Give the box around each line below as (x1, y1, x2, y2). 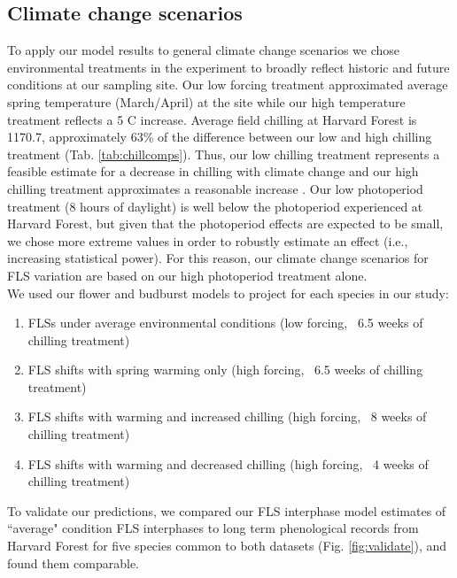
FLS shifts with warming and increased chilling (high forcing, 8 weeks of (27, 407, 427, 426)
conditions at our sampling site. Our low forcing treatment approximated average (7, 75, 448, 94)
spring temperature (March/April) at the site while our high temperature (7, 92, 406, 111)
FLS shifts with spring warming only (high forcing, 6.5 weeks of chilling (27, 360, 423, 379)
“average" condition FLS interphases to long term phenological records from (7, 519, 419, 537)
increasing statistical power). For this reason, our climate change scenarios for (7, 249, 429, 267)
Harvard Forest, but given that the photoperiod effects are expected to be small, (7, 214, 444, 233)
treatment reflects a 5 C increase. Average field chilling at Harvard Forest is (7, 110, 417, 128)
